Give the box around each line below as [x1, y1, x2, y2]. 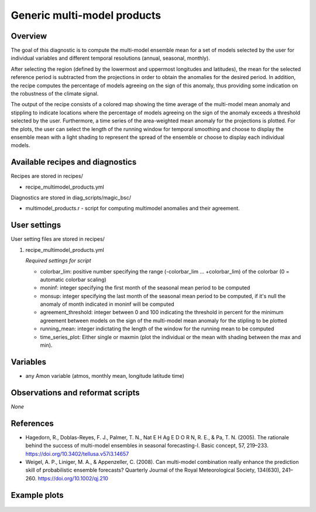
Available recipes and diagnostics [11, 157, 137, 167]
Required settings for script [25, 257, 91, 264]
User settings [11, 220, 61, 230]
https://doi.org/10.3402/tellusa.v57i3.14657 [25, 450, 129, 457]
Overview [11, 31, 47, 41]
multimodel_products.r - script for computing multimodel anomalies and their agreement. [25, 205, 240, 212]
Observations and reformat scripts [11, 387, 140, 398]
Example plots [11, 490, 64, 500]
